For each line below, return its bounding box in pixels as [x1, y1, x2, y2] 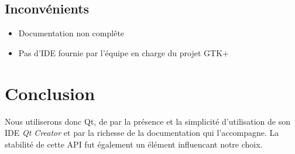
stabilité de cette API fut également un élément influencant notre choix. [5, 138, 263, 150]
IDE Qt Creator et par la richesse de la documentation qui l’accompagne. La [5, 126, 279, 139]
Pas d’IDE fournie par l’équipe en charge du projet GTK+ [18, 46, 229, 59]
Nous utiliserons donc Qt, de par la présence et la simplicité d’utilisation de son [5, 115, 290, 127]
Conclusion [5, 81, 95, 105]
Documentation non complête [18, 27, 125, 39]
